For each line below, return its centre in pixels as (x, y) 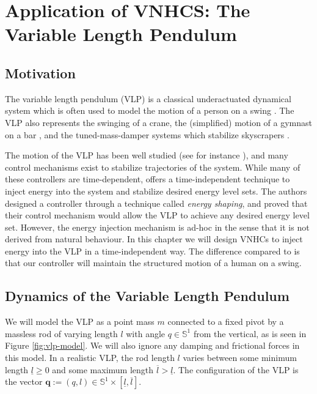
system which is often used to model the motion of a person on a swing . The (150, 110)
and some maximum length (103, 369)
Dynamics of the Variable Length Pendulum (147, 296)
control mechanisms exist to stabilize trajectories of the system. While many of (153, 167)
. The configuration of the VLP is (236, 369)
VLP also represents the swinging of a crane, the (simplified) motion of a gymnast (159, 122)
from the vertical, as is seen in (250, 333)
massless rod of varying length (61, 333)
